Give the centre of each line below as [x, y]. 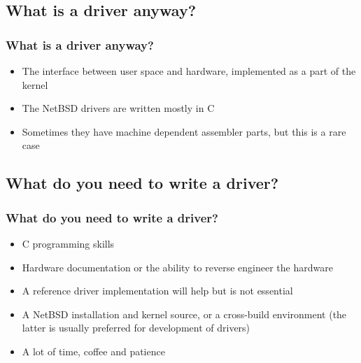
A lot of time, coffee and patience [93, 351]
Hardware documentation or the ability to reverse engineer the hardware [177, 267]
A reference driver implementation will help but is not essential [157, 291]
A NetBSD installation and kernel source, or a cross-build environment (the [184, 314]
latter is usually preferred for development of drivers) [136, 328]
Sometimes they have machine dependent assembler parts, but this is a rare [184, 131]
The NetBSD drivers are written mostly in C [118, 108]
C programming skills [68, 243]
